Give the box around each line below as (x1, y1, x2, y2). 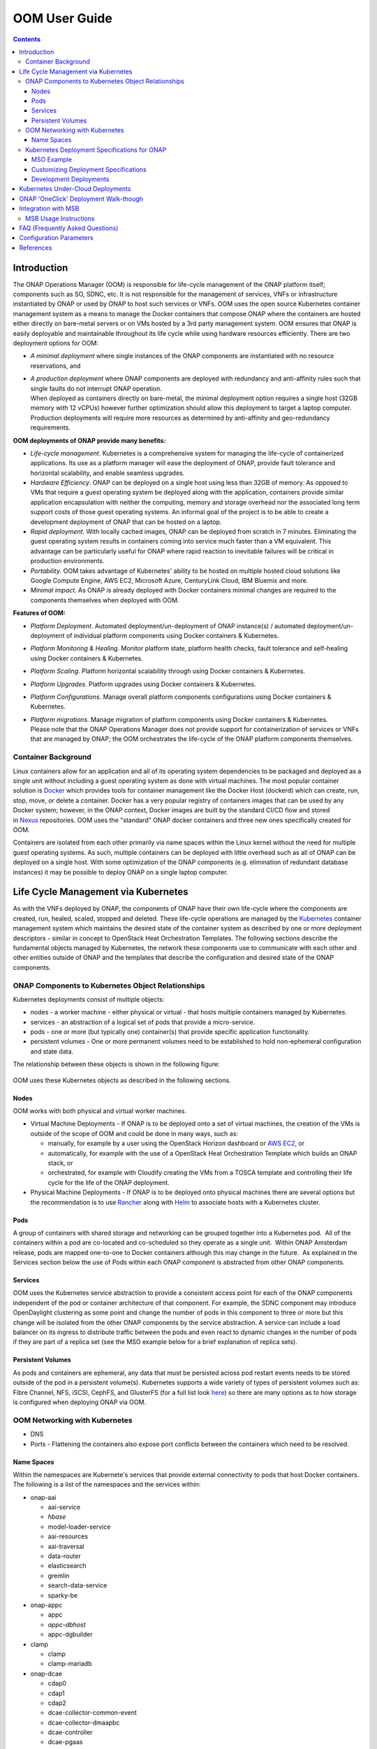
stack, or (47, 1159, 73, 1167)
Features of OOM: (13, 609, 66, 617)
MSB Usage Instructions (25, 214, 95, 222)
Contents (13, 35, 41, 43)
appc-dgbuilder (47, 1630, 94, 1638)
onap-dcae (30, 1669, 63, 1678)
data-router (47, 1552, 81, 1560)
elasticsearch (47, 1562, 87, 1570)
